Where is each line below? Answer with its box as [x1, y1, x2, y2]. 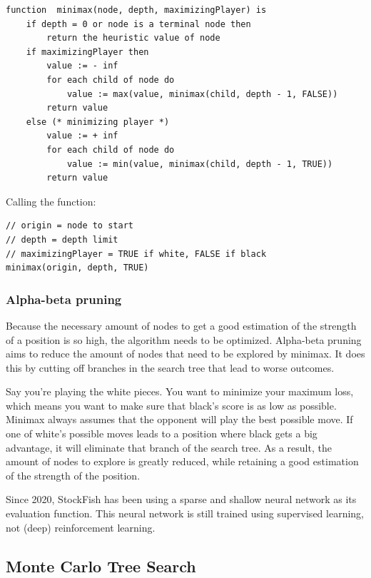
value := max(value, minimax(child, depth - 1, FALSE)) [66, 88, 338, 99]
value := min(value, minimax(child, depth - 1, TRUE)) [66, 158, 333, 169]
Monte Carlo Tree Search [6, 554, 196, 577]
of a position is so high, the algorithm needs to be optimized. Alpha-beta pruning [6, 332, 362, 347]
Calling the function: [6, 193, 96, 208]
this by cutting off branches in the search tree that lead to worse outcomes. [6, 360, 335, 375]
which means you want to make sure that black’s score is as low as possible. [6, 397, 337, 412]
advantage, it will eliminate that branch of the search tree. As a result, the [6, 440, 332, 455]
